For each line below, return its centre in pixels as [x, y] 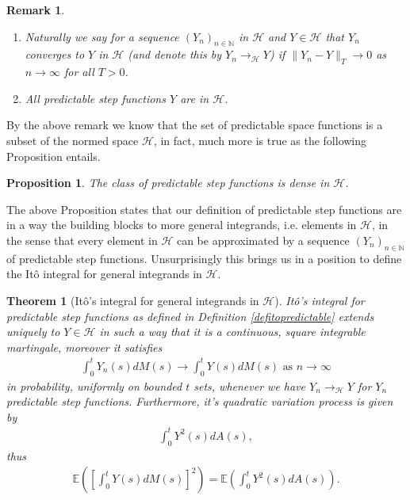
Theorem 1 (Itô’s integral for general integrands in [133, 300]
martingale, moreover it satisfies [84, 347]
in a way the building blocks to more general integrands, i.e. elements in [182, 225]
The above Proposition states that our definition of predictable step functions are [204, 209]
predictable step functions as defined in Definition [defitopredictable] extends [190, 316]
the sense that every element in [82, 240]
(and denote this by [175, 54]
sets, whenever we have [250, 385]
